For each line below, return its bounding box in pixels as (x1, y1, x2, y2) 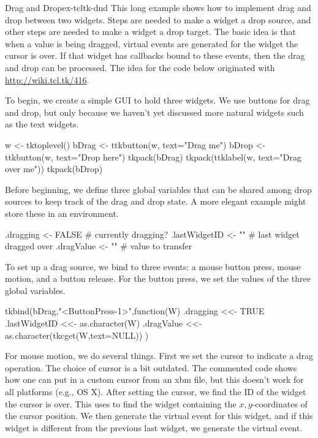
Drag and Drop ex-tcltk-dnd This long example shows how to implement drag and (5, 1, 311, 13)
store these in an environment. (5, 206, 119, 219)
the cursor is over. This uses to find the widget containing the (5, 397, 237, 410)
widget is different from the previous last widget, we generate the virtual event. (5, 421, 303, 434)
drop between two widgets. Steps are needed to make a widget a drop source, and (5, 13, 311, 26)
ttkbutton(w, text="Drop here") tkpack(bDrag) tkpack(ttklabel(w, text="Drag (5, 150, 301, 163)
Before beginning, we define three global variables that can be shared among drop (5, 183, 312, 195)
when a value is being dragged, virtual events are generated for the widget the (5, 37, 298, 50)
